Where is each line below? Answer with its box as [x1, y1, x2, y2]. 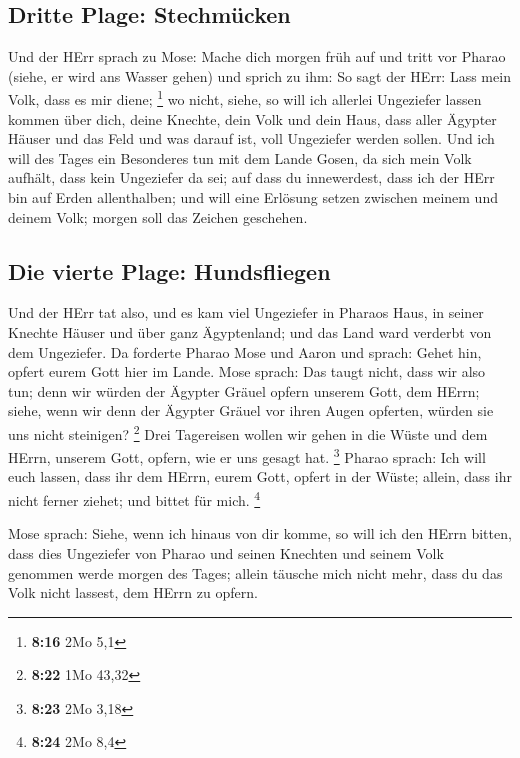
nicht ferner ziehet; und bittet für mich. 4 [8, 487, 261, 510]
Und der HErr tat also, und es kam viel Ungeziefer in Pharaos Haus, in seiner [8, 302, 484, 323]
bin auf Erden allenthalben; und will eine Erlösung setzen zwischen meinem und [8, 187, 498, 208]
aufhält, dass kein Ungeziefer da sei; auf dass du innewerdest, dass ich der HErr [8, 167, 495, 188]
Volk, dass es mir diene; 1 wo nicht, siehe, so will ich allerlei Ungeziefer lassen [8, 86, 482, 110]
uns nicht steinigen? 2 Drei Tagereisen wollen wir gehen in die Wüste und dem [8, 420, 488, 444]
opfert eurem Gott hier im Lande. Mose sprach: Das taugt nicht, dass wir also [8, 361, 486, 382]
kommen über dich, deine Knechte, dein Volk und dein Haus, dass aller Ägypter [8, 108, 497, 129]
